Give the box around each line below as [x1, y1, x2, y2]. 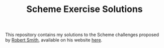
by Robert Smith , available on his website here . [5, 37, 103, 43]
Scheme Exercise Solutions [26, 3, 143, 15]
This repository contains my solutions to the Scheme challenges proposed [5, 31, 159, 38]
